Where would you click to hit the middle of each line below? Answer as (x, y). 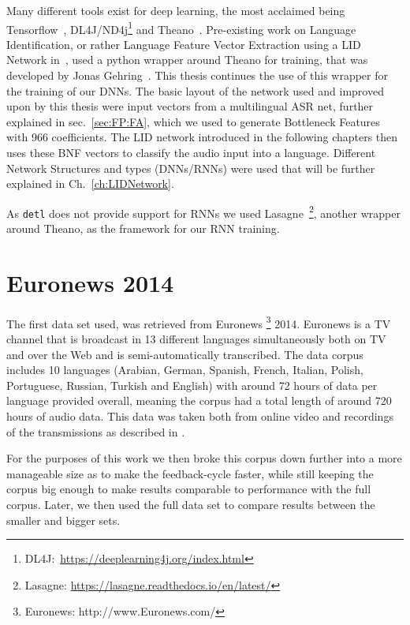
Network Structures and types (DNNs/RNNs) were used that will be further (191, 168)
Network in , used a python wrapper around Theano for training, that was (187, 60)
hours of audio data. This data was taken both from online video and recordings (200, 416)
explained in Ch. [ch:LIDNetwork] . (90, 183)
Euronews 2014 (90, 282)
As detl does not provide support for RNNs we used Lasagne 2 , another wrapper (203, 211)
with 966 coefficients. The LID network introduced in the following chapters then (202, 137)
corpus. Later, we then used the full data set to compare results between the (191, 504)
